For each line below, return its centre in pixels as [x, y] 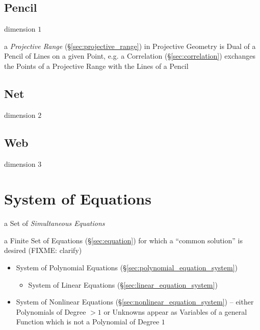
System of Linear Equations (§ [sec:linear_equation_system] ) [123, 284]
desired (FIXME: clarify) [43, 250]
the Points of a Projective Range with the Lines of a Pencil [96, 66]
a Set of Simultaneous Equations [55, 223]
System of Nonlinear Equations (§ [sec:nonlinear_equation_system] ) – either [135, 302]
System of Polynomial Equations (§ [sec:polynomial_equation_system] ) [127, 268]
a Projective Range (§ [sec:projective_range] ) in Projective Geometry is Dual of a [130, 46]
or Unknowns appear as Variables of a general [175, 311]
